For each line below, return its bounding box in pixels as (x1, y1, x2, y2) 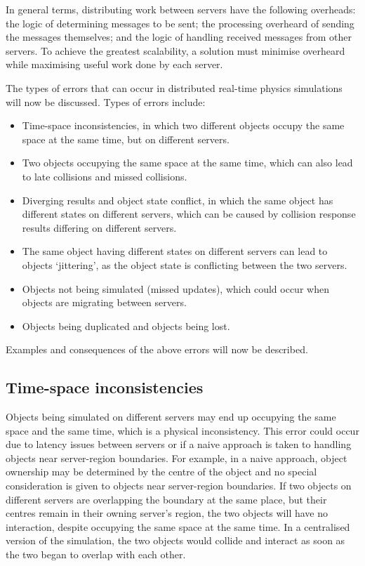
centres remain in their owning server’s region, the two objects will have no (6, 506, 328, 520)
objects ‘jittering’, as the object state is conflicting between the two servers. (22, 257, 347, 272)
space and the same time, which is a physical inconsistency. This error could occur (6, 423, 359, 437)
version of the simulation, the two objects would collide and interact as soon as (6, 533, 345, 548)
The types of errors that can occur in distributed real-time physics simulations (6, 80, 343, 95)
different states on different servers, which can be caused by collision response (22, 206, 356, 221)
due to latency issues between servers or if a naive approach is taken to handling (6, 437, 352, 452)
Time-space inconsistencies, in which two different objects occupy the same (22, 118, 345, 133)
